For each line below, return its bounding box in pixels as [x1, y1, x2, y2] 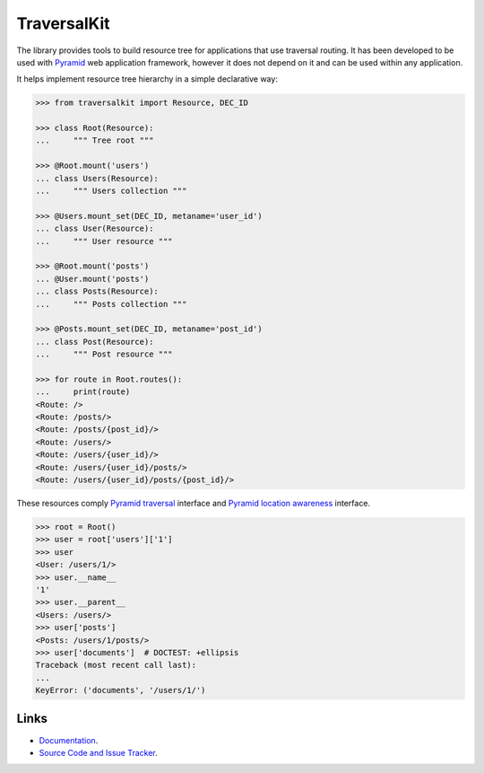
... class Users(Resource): [35, 173, 159, 183]
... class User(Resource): [35, 224, 154, 233]
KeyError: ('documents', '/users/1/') [35, 685, 206, 696]
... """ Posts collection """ [35, 299, 187, 309]
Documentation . [39, 734, 99, 745]
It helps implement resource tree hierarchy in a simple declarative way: [16, 74, 278, 84]
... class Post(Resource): [35, 337, 154, 347]
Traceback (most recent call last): [35, 660, 197, 671]
